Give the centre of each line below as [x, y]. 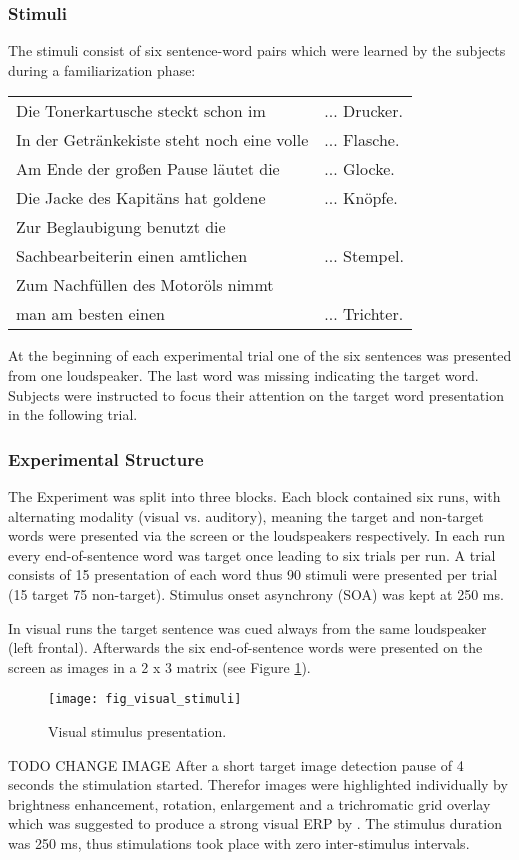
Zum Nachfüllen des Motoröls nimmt [145, 285]
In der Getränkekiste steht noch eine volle [162, 140]
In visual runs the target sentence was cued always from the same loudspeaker [247, 627]
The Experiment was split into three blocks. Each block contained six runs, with [254, 496]
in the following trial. [73, 414]
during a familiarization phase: [102, 69]
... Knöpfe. [361, 198]
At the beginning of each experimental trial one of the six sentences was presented [260, 355]
